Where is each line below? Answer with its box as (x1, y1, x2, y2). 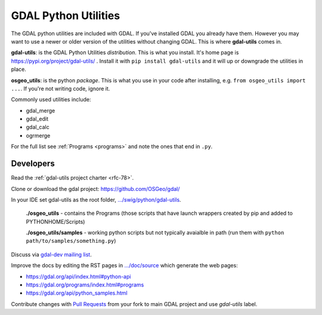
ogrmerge (26, 132, 51, 139)
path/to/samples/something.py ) (26, 237, 116, 245)
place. (11, 66, 27, 73)
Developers (11, 159, 55, 169)
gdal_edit (26, 115, 49, 122)
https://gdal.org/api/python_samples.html (26, 289, 128, 297)
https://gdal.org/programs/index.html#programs (26, 281, 144, 289)
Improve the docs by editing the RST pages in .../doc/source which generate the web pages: (11, 262, 238, 269)
